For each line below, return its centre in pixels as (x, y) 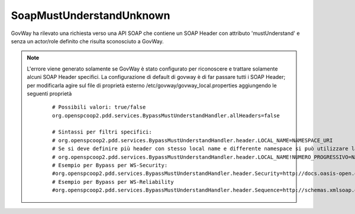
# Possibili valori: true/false (99, 107)
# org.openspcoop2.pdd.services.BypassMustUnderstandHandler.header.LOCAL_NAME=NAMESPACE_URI (193, 140)
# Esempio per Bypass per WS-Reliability (113, 182)
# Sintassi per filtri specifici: (102, 132)
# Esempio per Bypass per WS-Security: (110, 165)
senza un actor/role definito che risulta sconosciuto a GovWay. (87, 41)
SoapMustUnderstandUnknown (91, 15)
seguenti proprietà (49, 93)
